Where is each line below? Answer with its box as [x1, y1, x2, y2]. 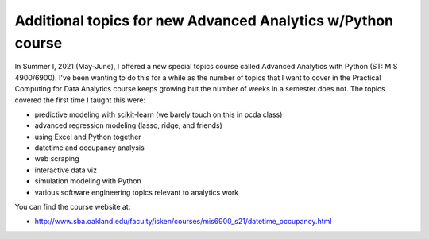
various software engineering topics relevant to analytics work [34, 187, 239, 197]
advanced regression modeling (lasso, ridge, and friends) [34, 121, 222, 130]
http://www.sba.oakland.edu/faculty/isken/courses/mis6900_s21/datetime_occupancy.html [34, 217, 332, 226]
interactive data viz [34, 165, 97, 175]
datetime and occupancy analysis [34, 143, 145, 152]
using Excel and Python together [34, 132, 142, 141]
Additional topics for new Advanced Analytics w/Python [14, 12, 393, 29]
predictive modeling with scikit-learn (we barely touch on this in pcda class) [34, 110, 283, 119]
